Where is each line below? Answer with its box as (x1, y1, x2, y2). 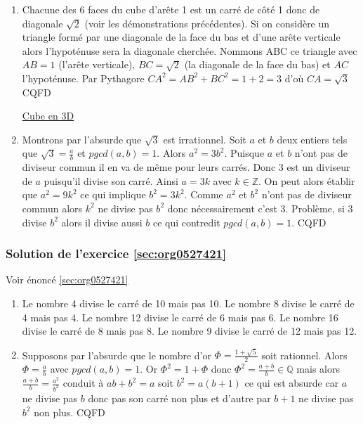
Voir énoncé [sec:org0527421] (6, 272, 128, 287)
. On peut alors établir (258, 173, 355, 188)
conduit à (62, 375, 104, 390)
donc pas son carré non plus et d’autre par (88, 390, 271, 405)
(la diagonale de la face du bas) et (184, 57, 331, 72)
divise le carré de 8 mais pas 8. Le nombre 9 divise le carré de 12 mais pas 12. (22, 323, 357, 338)
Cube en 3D (22, 108, 74, 123)
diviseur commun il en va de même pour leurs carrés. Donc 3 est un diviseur (22, 160, 350, 174)
